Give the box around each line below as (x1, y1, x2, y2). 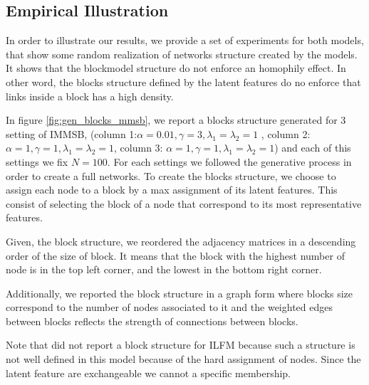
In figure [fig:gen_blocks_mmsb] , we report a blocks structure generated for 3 (6, 112, 346, 127)
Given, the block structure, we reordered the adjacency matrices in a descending (6, 233, 356, 248)
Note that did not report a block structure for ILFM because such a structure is (6, 337, 355, 352)
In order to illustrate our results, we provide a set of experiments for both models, (6, 33, 364, 48)
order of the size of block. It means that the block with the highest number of (6, 248, 345, 263)
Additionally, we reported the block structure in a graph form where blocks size (6, 285, 353, 300)
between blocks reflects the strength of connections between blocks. (6, 313, 298, 328)
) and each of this (274, 140, 351, 155)
